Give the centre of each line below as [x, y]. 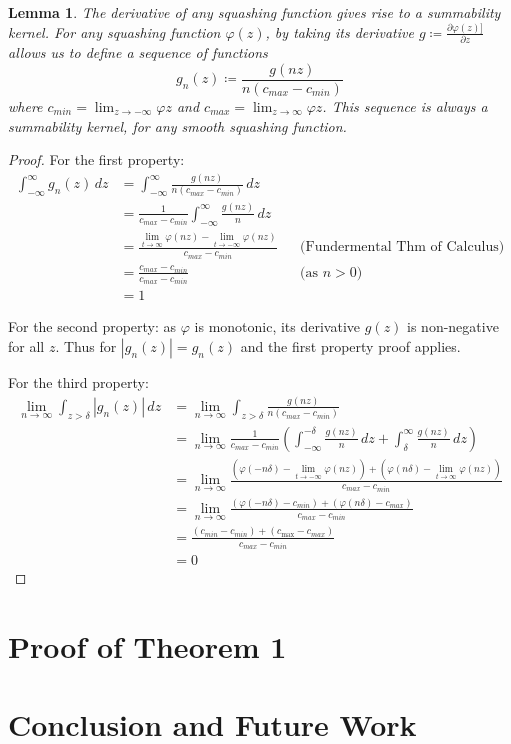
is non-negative [453, 326]
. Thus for [86, 345]
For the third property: [78, 381]
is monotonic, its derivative [277, 326]
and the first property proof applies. [350, 345]
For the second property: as [92, 326]
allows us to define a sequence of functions [138, 52]
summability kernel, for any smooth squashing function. [177, 125]
